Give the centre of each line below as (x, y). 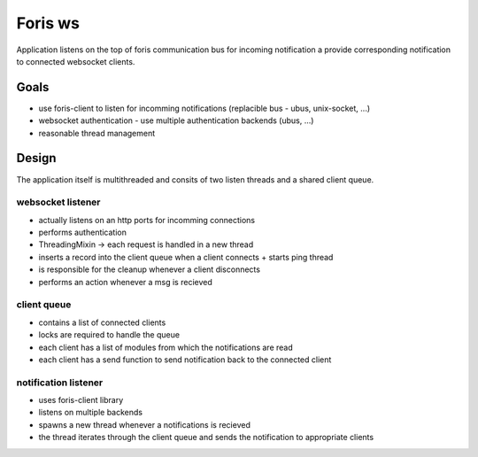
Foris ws (48, 23)
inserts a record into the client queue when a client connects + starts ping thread (186, 257)
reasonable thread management (97, 133)
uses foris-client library (81, 400)
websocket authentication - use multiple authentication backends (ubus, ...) (176, 120)
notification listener (60, 383)
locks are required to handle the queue (109, 335)
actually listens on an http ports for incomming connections (147, 220)
